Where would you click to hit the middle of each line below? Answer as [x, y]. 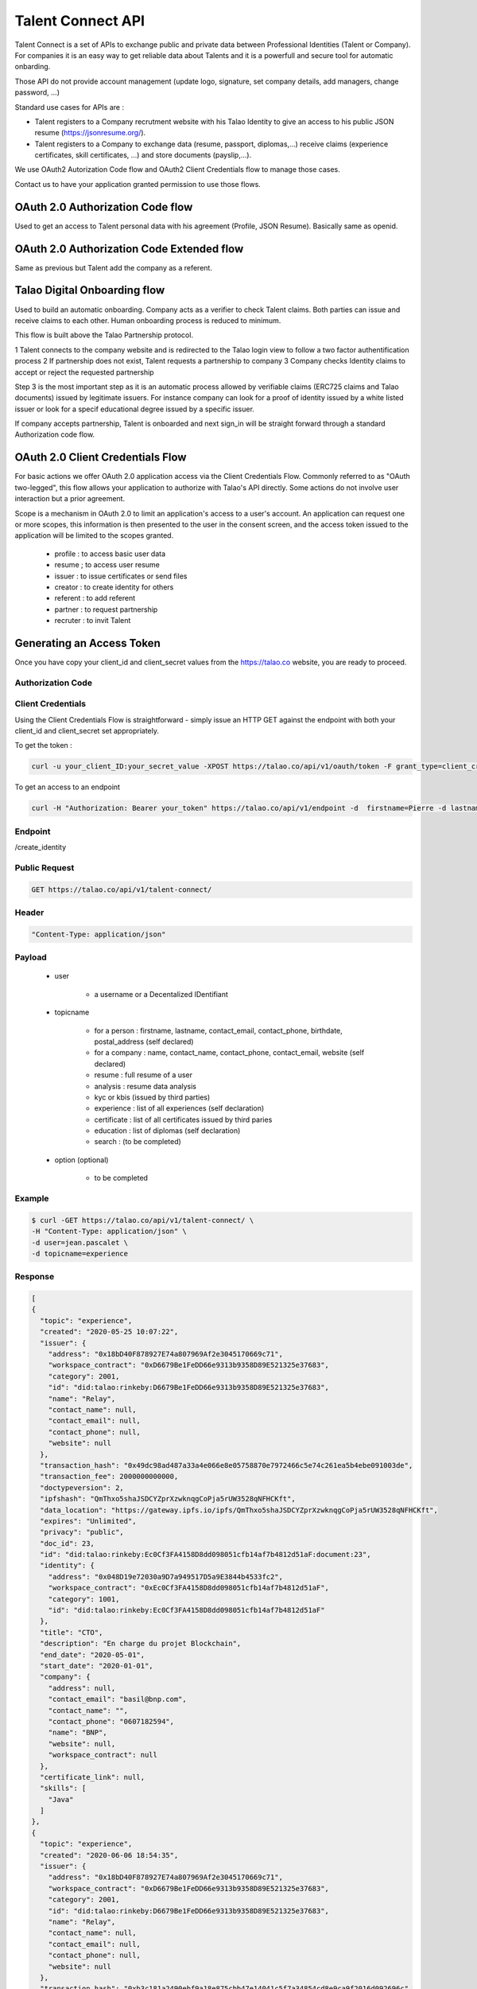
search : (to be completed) [138, 1142]
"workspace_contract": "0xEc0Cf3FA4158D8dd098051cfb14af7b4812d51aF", [189, 1588]
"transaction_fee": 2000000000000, [109, 1477]
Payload [31, 957]
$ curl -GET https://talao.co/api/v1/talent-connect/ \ [143, 1220]
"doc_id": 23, [68, 1543]
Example [32, 1199]
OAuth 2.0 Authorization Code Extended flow [129, 249]
